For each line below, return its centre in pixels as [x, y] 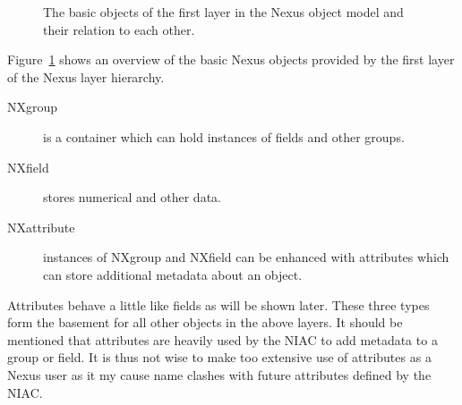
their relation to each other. [119, 29]
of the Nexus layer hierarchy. [86, 76]
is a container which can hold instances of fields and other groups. [224, 136]
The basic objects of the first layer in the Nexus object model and [223, 12]
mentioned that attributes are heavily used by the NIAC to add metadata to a [222, 339]
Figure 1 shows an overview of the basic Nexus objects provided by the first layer [231, 59]
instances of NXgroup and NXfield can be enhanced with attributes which [246, 257]
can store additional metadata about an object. [173, 274]
